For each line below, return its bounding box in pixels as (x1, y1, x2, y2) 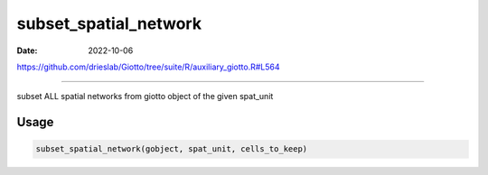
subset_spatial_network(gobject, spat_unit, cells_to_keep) (35, 144, 308, 154)
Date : (16, 45, 38, 56)
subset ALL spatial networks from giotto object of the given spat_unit (16, 91, 274, 102)
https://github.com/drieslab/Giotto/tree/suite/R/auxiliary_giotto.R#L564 (16, 61, 280, 72)
